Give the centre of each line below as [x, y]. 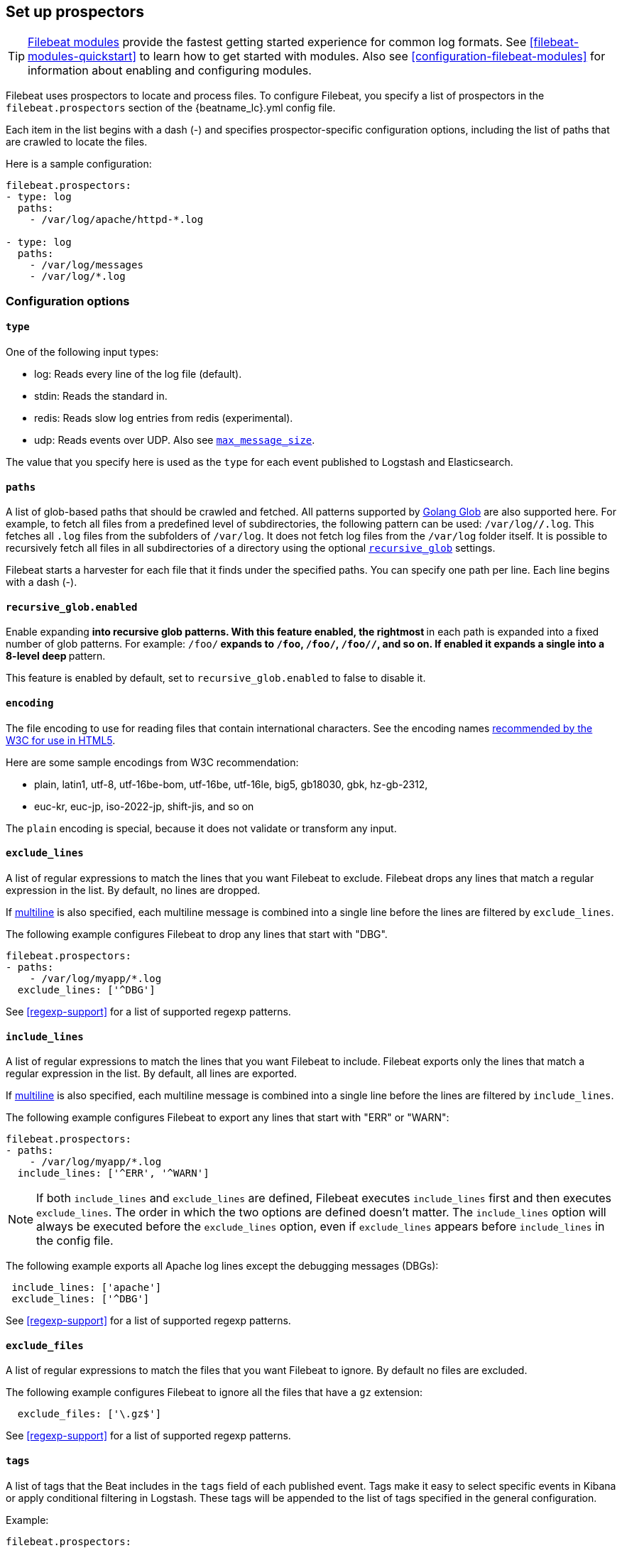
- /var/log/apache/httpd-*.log [116, 220]
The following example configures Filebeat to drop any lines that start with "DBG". [197, 934]
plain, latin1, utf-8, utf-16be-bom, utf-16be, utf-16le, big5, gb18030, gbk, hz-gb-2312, [231, 784]
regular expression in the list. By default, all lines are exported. [152, 1074]
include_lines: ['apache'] [87, 1288]
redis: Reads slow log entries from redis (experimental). [164, 418]
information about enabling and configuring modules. [170, 71]
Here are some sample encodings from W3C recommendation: [152, 762]
